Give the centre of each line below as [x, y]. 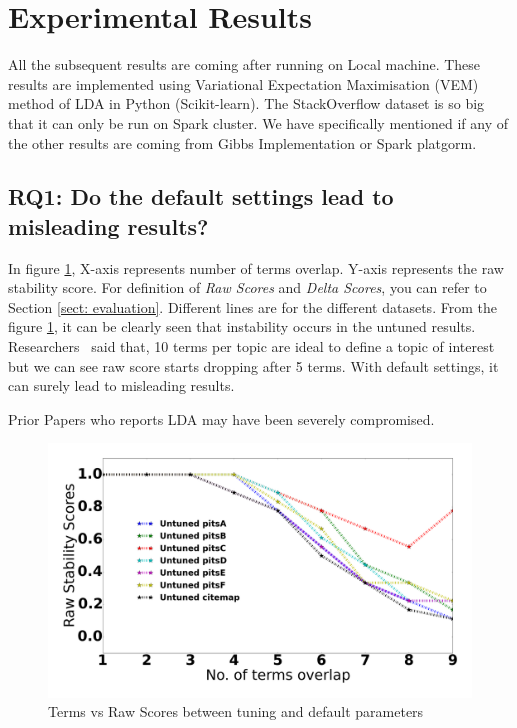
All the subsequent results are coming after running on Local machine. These [244, 64]
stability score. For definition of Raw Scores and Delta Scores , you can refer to [247, 287]
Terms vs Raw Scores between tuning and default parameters [236, 711]
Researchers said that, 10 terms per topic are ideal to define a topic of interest [251, 346]
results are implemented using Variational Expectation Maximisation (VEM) [243, 83]
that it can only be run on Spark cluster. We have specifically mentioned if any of [258, 122]
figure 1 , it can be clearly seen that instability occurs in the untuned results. [242, 326]
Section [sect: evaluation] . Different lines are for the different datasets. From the [252, 306]
